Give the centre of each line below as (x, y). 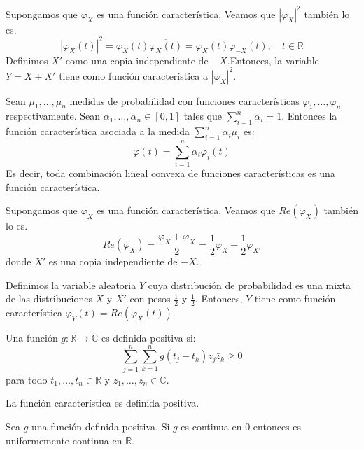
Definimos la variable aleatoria (71, 284)
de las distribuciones (49, 298)
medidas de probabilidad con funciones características (184, 100)
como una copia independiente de (137, 60)
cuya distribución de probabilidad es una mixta (249, 284)
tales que (203, 116)
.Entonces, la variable (273, 60)
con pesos (150, 298)
